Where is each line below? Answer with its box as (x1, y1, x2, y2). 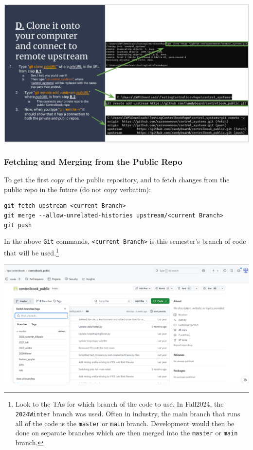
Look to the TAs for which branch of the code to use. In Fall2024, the (15, 399, 224, 409)
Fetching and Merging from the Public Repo (4, 156, 182, 167)
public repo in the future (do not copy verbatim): (4, 184, 151, 194)
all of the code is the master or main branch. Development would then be (15, 418, 235, 428)
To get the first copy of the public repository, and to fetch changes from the (4, 175, 230, 185)
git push (4, 221, 32, 229)
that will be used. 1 (4, 246, 59, 257)
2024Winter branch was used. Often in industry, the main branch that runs (15, 408, 240, 418)
